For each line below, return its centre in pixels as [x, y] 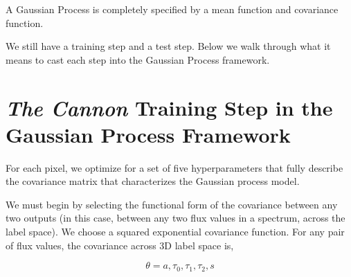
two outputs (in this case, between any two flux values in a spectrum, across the [175, 218]
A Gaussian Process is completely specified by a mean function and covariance [172, 9]
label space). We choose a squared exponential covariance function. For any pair [175, 232]
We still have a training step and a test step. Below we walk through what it [168, 46]
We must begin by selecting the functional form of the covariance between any [172, 204]
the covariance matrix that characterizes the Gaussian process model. [153, 181]
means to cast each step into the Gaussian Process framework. [138, 59]
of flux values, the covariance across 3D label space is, [120, 245]
